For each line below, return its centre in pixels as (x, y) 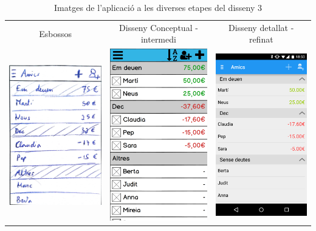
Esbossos (56, 33)
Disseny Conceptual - (159, 27)
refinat (261, 39)
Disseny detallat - (261, 27)
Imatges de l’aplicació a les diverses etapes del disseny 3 (158, 7)
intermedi (158, 39)
